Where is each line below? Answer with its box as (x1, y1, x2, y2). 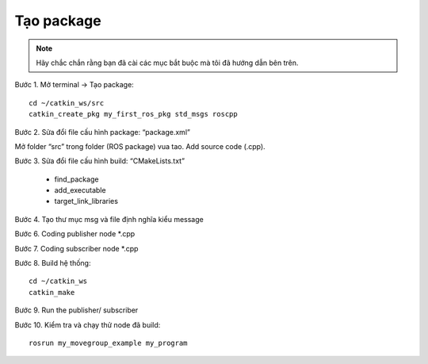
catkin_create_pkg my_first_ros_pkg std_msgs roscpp (29, 109, 238, 119)
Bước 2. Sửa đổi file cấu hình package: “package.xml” (14, 127, 190, 136)
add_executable (54, 186, 106, 195)
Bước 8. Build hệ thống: (14, 259, 91, 268)
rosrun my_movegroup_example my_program (29, 338, 188, 347)
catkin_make (29, 288, 75, 297)
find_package (54, 174, 99, 184)
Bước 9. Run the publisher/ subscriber (14, 305, 139, 315)
